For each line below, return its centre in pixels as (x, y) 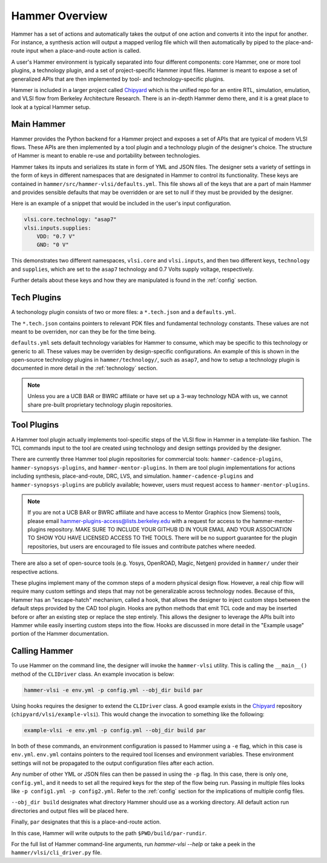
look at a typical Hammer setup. (51, 107)
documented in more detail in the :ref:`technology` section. (84, 368)
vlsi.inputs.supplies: (58, 228)
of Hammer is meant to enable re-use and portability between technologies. (106, 156)
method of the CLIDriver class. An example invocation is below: (93, 674)
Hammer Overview (59, 16)
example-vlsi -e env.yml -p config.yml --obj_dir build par (115, 731)
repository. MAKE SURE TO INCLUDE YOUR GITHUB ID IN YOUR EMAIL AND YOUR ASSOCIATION (169, 530)
